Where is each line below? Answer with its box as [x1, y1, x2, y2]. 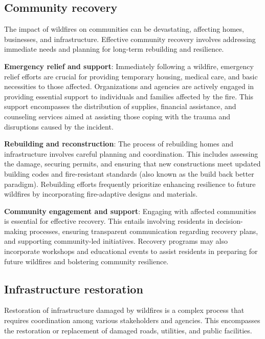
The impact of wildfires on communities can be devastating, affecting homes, [4, 24, 244, 34]
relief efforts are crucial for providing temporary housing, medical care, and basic [4, 71, 258, 81]
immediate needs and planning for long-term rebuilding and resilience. [4, 44, 224, 54]
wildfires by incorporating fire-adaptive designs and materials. [4, 188, 198, 199]
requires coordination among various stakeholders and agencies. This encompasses [4, 315, 260, 326]
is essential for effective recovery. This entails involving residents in [4, 216, 213, 226]
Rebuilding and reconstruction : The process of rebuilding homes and [4, 138, 234, 149]
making [4, 225, 27, 236]
